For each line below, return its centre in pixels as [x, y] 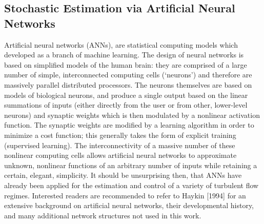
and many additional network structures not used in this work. [103, 215]
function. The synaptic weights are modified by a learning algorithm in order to [129, 125]
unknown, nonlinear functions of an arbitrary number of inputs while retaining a [131, 165]
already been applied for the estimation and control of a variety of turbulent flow [131, 185]
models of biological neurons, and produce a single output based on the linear [126, 95]
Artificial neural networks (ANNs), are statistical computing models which [121, 44]
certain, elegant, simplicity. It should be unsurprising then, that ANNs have [123, 175]
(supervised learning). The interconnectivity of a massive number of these [120, 145]
